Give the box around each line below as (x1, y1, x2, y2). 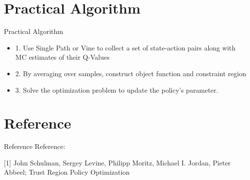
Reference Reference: (4, 141, 66, 151)
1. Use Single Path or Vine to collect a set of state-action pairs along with (15, 42, 236, 52)
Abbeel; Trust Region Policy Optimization (4, 167, 130, 177)
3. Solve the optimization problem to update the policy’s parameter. (15, 84, 218, 95)
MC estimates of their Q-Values (15, 52, 110, 62)
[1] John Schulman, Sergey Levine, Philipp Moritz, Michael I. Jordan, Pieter (4, 157, 231, 167)
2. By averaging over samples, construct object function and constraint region (15, 68, 246, 78)
